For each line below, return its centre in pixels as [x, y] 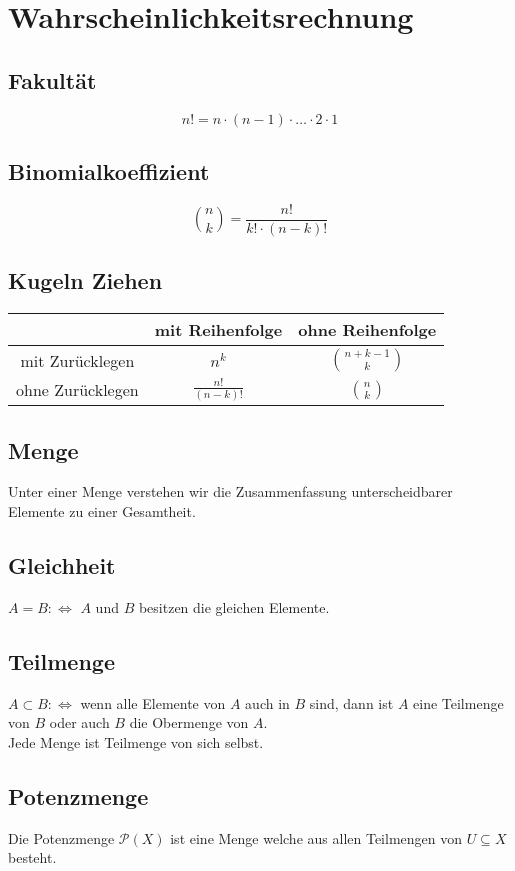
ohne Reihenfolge [367, 330]
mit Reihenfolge [218, 330]
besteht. [32, 857]
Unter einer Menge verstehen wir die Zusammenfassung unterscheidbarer [230, 491]
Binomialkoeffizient [109, 170]
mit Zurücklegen [77, 360]
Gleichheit [62, 565]
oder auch [79, 722]
